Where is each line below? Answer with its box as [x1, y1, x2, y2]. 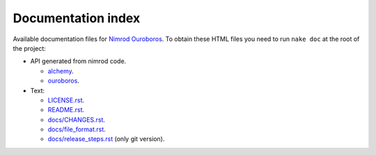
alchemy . [47, 67, 75, 75]
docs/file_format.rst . [47, 125, 106, 133]
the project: [13, 44, 47, 52]
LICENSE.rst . [47, 96, 85, 104]
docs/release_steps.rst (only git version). [47, 135, 165, 143]
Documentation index [13, 10, 141, 26]
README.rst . [47, 106, 85, 114]
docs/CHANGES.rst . [47, 115, 106, 124]
